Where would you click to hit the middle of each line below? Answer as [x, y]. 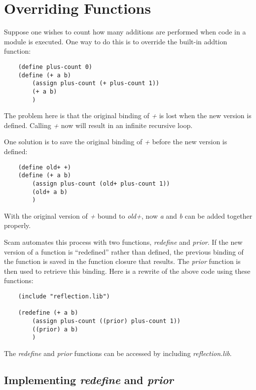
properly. [18, 225]
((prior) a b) [55, 329]
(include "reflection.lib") [64, 296]
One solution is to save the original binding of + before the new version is [116, 142]
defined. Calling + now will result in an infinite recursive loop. [98, 125]
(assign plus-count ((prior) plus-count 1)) [106, 321]
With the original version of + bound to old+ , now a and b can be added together [128, 215]
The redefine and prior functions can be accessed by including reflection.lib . [118, 353]
